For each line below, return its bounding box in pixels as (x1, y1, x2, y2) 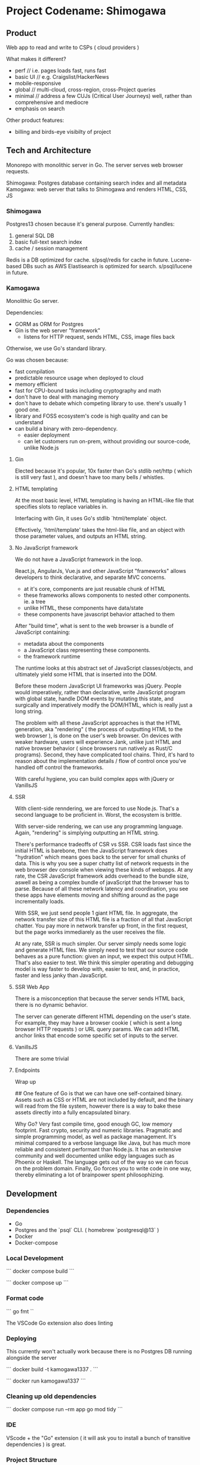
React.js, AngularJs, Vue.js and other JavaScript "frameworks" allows (14, 568, 186, 575)
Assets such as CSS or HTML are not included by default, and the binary (14, 1096, 193, 1104)
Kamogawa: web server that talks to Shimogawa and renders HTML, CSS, (6, 185, 188, 192)
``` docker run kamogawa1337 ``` (6, 1377, 86, 1384)
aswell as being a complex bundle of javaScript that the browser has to (14, 879, 189, 886)
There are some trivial (14, 1055, 69, 1062)
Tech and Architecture (6, 145, 91, 156)
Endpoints (14, 1066, 40, 1074)
